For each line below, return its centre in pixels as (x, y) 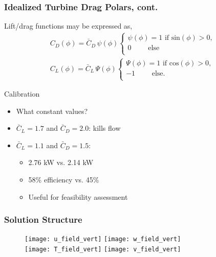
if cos (171, 63)
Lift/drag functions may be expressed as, (68, 26)
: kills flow (105, 128)
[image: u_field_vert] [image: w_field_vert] (103, 239)
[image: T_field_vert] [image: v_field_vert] (103, 250)
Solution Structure (43, 219)
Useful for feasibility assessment (78, 196)
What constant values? (52, 111)
